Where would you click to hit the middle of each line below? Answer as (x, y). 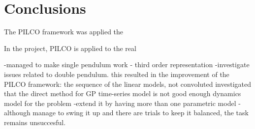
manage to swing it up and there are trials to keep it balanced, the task (141, 113)
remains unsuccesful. (35, 122)
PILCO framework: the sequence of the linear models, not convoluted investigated (127, 84)
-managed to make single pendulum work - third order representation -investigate (127, 64)
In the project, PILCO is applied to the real (70, 48)
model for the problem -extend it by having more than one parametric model (120, 103)
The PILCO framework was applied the (64, 32)
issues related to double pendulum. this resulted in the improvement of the (117, 74)
